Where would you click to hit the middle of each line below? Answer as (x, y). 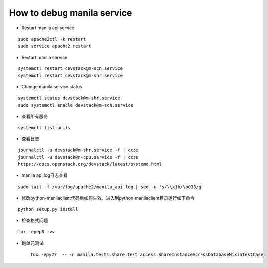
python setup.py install (48, 209)
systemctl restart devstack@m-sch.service (70, 69)
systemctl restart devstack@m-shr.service (70, 75)
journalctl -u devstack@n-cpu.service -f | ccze (78, 157)
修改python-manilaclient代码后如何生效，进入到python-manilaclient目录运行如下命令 (108, 198)
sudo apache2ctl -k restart (52, 39)
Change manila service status (52, 86)
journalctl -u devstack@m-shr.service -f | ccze (78, 150)
